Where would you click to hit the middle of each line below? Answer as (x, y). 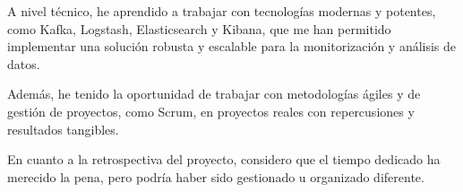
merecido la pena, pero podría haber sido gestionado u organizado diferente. (216, 176)
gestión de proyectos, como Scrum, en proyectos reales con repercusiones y (211, 111)
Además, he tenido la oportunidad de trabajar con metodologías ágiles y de (214, 94)
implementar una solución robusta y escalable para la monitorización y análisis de (232, 46)
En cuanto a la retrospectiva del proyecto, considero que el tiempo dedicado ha (224, 159)
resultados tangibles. (63, 129)
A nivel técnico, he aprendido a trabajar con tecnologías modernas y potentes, (222, 11)
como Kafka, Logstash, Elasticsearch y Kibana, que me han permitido (199, 28)
